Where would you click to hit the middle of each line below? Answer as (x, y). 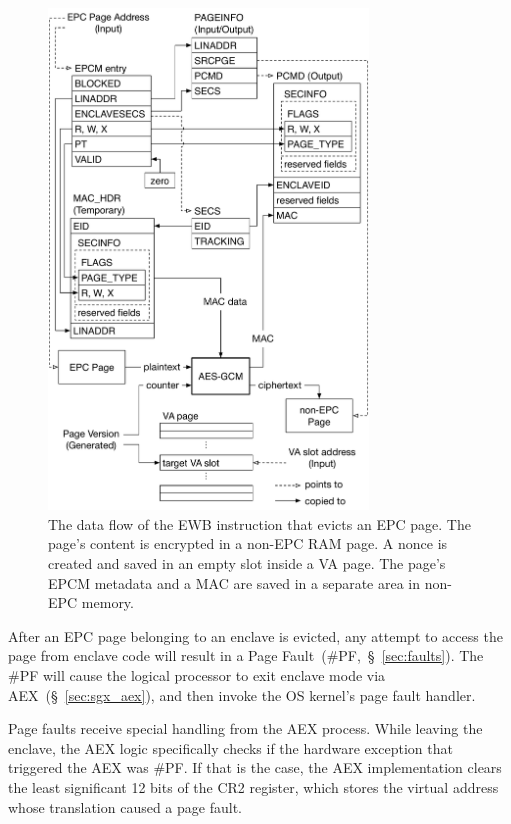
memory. (107, 602)
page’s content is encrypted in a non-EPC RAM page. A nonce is (248, 543)
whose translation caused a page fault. (125, 806)
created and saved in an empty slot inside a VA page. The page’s (247, 563)
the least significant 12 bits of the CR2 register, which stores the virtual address (253, 786)
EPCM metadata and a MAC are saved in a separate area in (234, 582)
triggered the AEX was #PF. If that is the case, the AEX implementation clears (255, 767)
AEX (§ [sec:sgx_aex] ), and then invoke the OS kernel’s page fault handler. (242, 694)
